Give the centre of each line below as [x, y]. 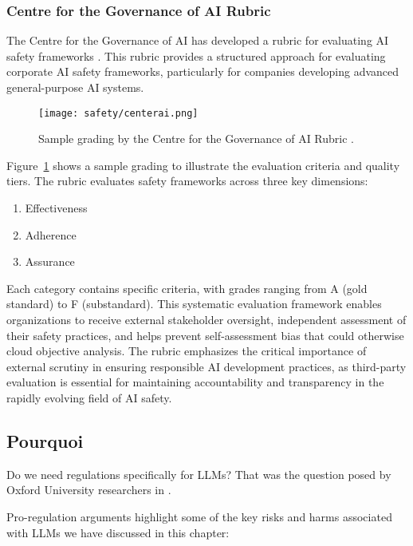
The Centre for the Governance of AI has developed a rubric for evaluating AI [198, 40]
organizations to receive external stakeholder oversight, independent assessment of [206, 319]
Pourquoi [45, 440]
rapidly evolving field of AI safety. [89, 397]
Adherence [51, 234]
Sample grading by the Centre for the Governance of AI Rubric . [197, 138]
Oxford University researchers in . [89, 490]
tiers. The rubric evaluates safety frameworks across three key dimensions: [187, 181]
